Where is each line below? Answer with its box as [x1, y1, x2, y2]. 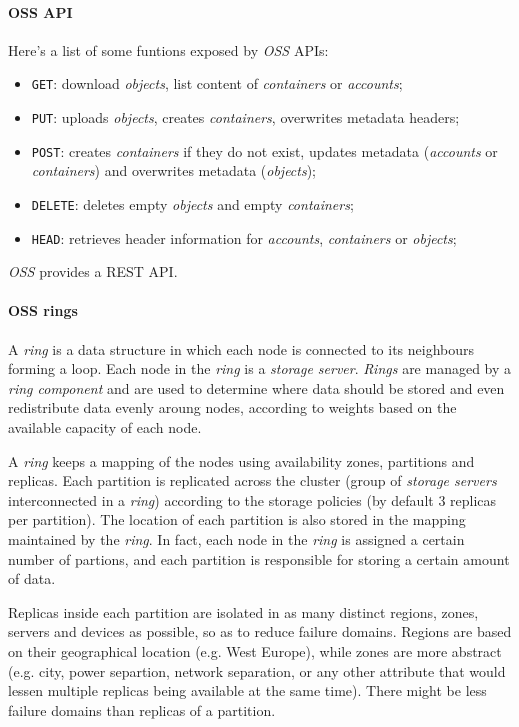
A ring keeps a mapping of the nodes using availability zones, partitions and [8, 450, 475, 471]
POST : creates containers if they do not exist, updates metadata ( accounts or [31, 140, 498, 161]
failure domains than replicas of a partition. [8, 699, 276, 720]
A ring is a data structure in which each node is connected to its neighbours [8, 338, 474, 359]
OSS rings [8, 300, 78, 321]
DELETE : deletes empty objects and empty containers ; [31, 193, 354, 214]
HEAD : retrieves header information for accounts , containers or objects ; [31, 227, 457, 248]
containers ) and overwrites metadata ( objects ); [31, 160, 317, 181]
